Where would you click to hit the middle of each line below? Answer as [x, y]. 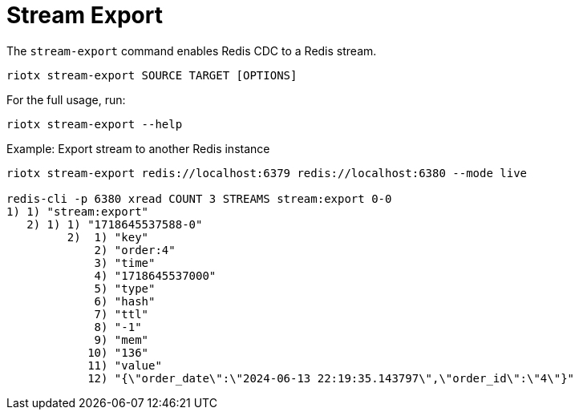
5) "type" [125, 288]
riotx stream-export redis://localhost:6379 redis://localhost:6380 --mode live [267, 173]
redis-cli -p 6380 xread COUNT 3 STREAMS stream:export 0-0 [199, 198]
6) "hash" [125, 301]
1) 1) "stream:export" [78, 211]
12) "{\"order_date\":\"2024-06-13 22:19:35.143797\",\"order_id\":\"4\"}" [331, 378]
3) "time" [125, 263]
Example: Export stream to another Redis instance [138, 148]
